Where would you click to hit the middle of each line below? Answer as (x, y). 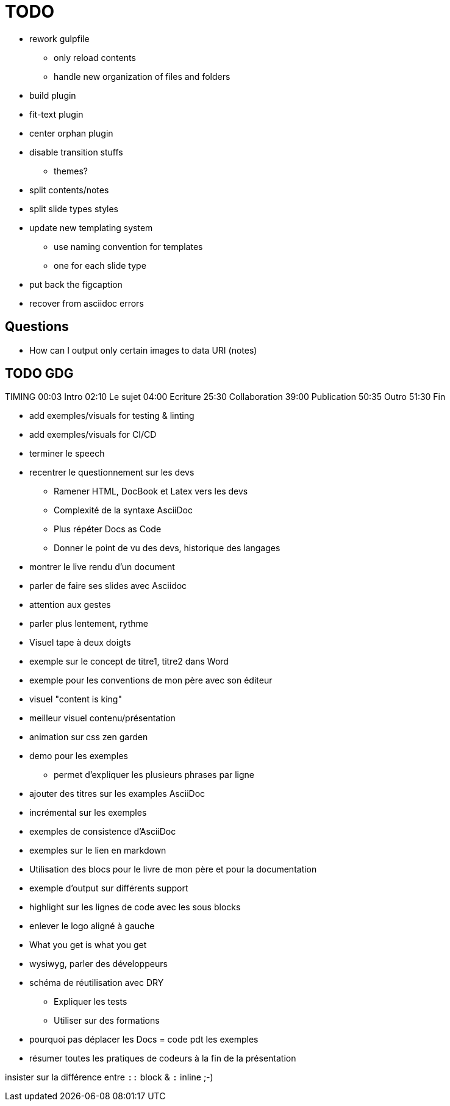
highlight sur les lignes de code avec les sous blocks (135, 907)
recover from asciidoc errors (87, 303)
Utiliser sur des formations (107, 1021)
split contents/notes (69, 190)
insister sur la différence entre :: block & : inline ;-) (109, 1077)
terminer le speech (67, 454)
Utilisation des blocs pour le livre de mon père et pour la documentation (173, 869)
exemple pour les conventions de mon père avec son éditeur (151, 680)
